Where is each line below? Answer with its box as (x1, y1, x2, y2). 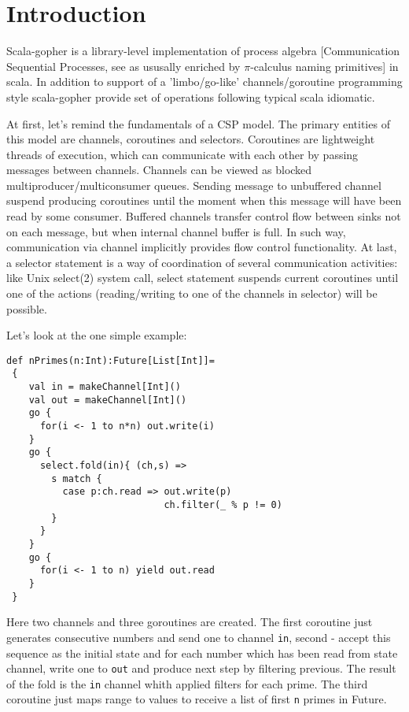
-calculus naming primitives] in (250, 57, 399, 74)
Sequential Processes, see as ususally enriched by (6, 57, 241, 74)
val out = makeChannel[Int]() (28, 394, 187, 406)
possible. (6, 300, 47, 317)
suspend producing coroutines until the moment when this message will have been (6, 192, 402, 209)
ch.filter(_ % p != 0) (164, 499, 282, 511)
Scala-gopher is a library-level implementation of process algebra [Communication (6, 43, 400, 59)
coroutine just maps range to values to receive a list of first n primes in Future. (6, 691, 387, 707)
